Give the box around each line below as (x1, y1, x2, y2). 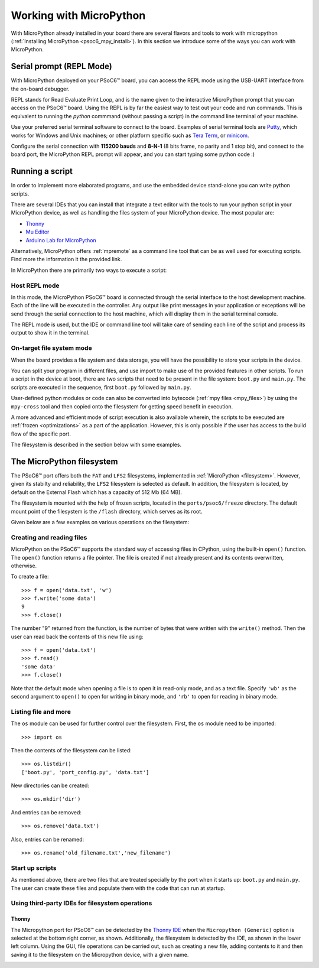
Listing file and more (11, 707, 71, 716)
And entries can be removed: (11, 808, 82, 816)
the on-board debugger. (11, 85, 70, 92)
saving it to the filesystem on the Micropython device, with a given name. (11, 951, 189, 958)
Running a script (11, 166, 73, 177)
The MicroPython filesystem (11, 456, 118, 466)
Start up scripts (11, 863, 57, 872)
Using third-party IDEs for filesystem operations (11, 899, 152, 907)
